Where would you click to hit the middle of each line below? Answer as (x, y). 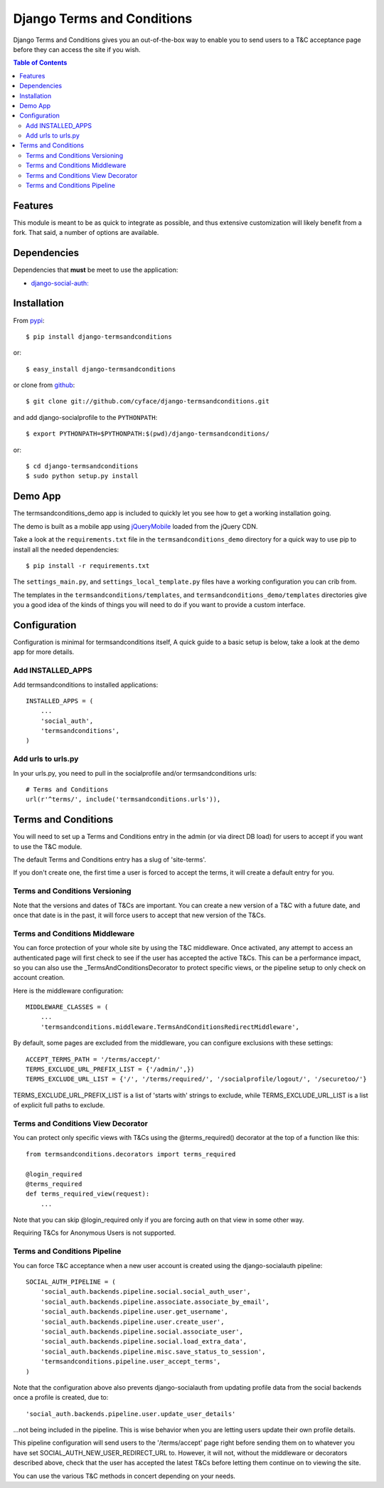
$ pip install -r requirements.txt (88, 565)
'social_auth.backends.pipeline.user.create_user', (132, 1321)
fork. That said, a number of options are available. (86, 233)
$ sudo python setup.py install (82, 476)
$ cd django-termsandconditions (82, 466)
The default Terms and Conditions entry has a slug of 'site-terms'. (110, 860)
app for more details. (44, 652)
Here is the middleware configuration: (68, 991)
